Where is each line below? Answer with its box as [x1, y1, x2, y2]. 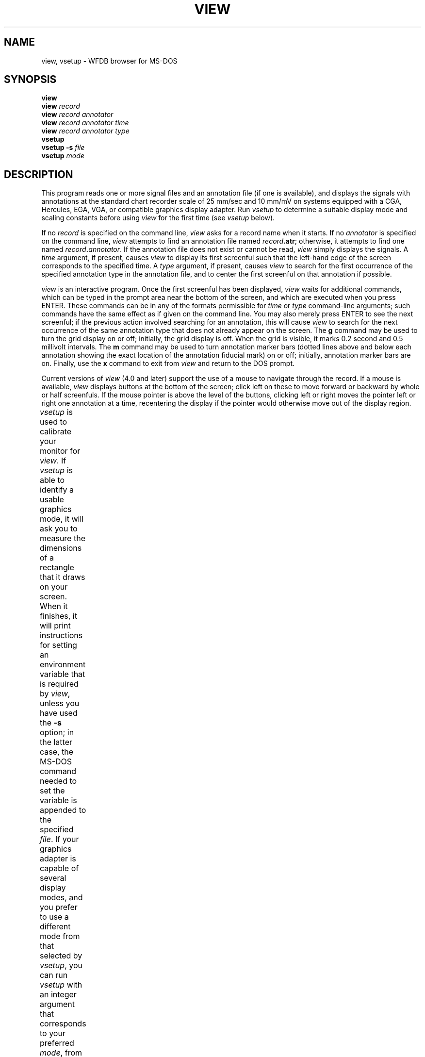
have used [39, 708, 78, 718]
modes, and [39, 892, 83, 903]
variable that [39, 669, 85, 679]
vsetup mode [41, 151, 84, 160]
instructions [39, 630, 83, 641]
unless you [39, 698, 80, 709]
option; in [39, 727, 74, 738]
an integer [39, 990, 77, 1000]
